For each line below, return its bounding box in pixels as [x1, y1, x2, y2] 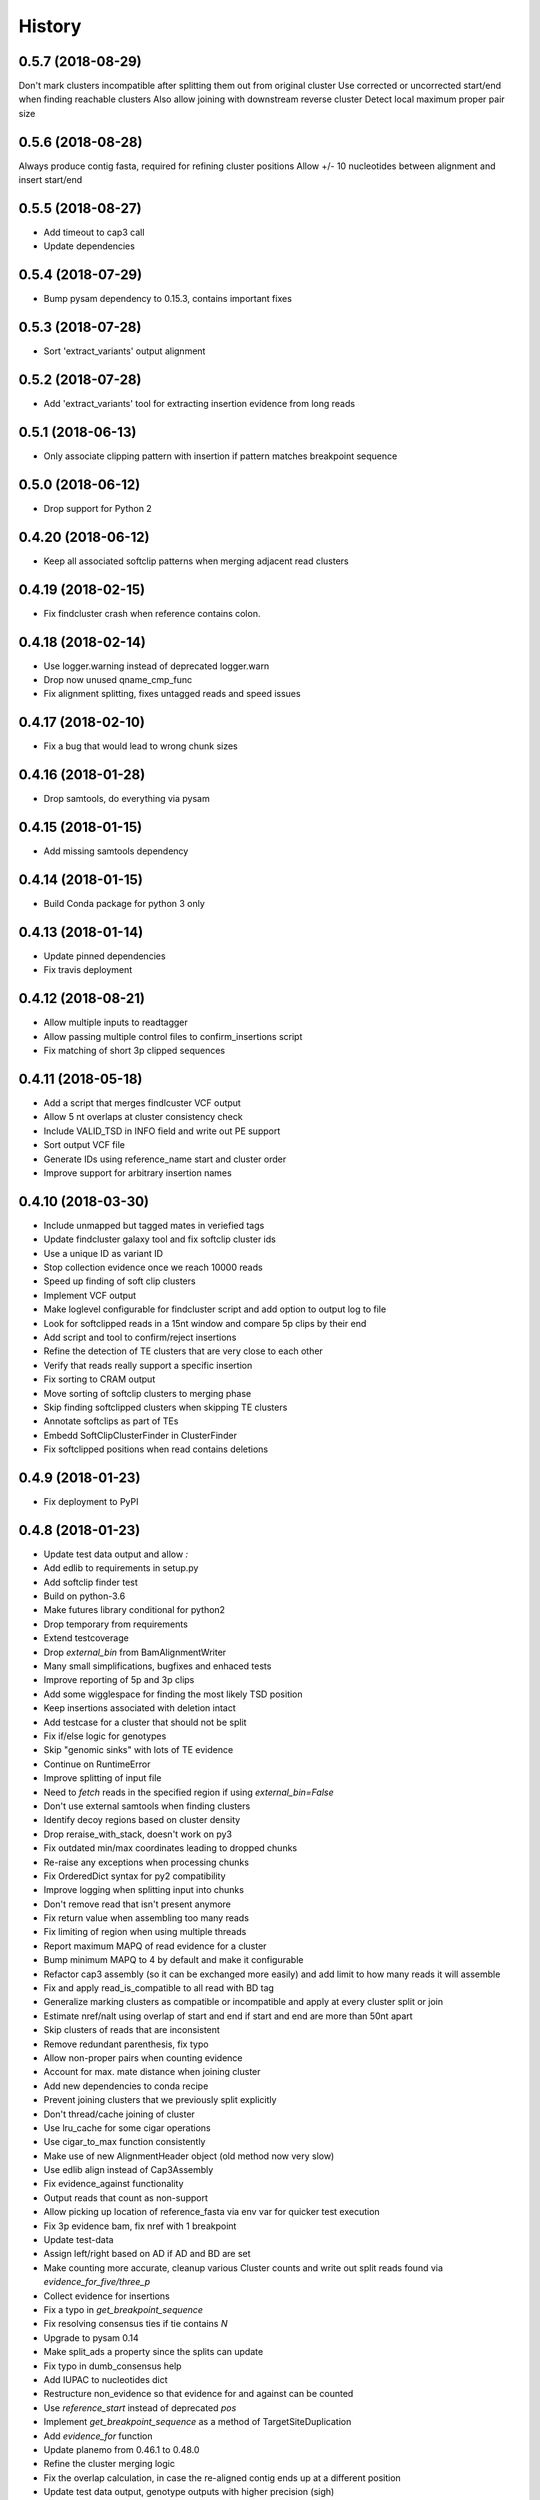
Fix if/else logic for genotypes [43, 1730, 167, 1742]
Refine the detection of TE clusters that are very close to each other [43, 1345, 324, 1357]
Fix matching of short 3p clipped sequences [43, 1045, 225, 1057]
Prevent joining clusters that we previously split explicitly [43, 2094, 277, 2106]
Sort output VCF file [43, 1139, 125, 1151]
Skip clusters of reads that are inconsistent [43, 2024, 220, 2036]
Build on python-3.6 [43, 1590, 126, 1602]
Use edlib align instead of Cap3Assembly [43, 2164, 214, 2176]
